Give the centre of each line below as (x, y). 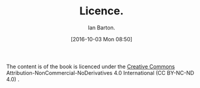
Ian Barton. (102, 28)
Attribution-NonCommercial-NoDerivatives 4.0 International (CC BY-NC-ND (100, 72)
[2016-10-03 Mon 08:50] (102, 39)
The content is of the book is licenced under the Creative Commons (91, 66)
